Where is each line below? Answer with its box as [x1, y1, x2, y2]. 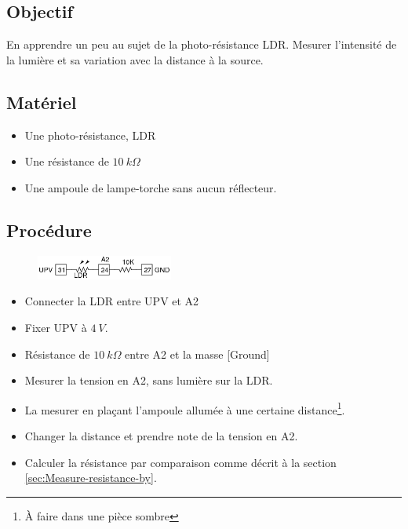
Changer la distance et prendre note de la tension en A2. [24, 427, 298, 443]
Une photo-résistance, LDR [24, 126, 156, 143]
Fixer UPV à [24, 319, 87, 335]
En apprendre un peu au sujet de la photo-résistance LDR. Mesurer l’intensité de [6, 36, 397, 53]
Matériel [6, 89, 77, 114]
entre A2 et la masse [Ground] [125, 345, 270, 362]
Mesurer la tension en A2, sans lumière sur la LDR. [24, 372, 273, 389]
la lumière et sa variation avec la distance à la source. [6, 51, 264, 67]
